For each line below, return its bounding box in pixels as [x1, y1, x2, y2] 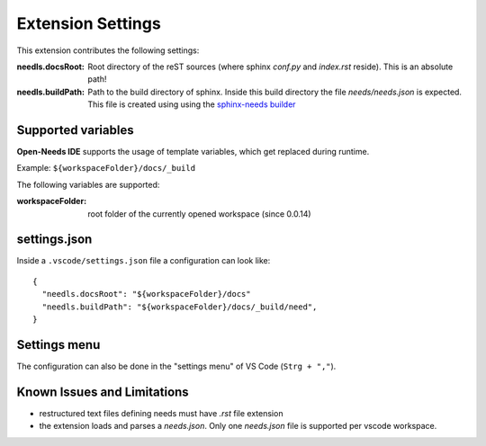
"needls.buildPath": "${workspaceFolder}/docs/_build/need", [41, 301, 318, 312]
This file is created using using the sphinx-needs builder [87, 99, 296, 110]
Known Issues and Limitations [16, 384, 189, 399]
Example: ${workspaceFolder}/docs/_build [16, 163, 196, 174]
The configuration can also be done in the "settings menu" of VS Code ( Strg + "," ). [16, 361, 337, 371]
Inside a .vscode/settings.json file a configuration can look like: [16, 255, 271, 266]
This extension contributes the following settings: [16, 45, 200, 56]
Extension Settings [16, 13, 161, 33]
